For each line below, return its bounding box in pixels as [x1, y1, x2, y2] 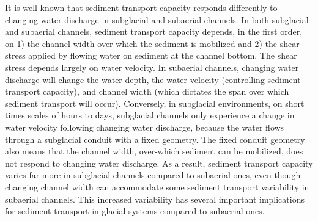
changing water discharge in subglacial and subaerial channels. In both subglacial [5, 13, 309, 26]
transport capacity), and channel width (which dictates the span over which [5, 85, 289, 98]
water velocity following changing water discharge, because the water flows [5, 120, 284, 133]
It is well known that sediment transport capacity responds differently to [5, 1, 278, 13]
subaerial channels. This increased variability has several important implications [5, 192, 305, 205]
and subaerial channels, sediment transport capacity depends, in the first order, [5, 25, 303, 38]
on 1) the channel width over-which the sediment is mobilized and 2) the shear [5, 37, 300, 49]
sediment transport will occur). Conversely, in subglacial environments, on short [5, 96, 305, 109]
